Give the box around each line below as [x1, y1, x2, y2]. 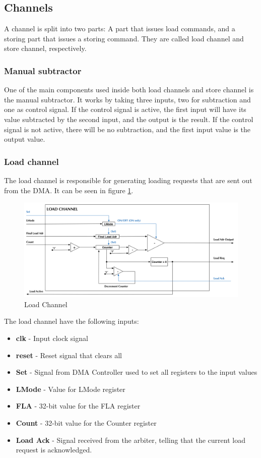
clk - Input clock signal [16, 332, 88, 343]
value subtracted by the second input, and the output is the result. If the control [4, 113, 253, 124]
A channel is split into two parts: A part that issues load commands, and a [4, 23, 235, 34]
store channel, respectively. [4, 43, 87, 53]
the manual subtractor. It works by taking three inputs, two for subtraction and [4, 94, 251, 104]
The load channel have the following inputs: [4, 316, 139, 326]
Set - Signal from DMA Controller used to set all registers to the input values [16, 367, 257, 377]
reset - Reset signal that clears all [16, 350, 122, 360]
